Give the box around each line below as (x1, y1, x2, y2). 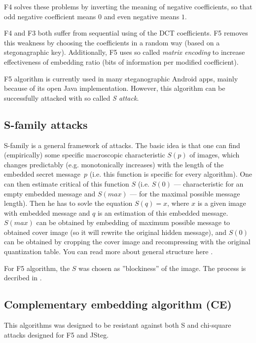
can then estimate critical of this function (4, 178, 129, 189)
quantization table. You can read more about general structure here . (4, 246, 213, 257)
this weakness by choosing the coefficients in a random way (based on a (4, 37, 220, 47)
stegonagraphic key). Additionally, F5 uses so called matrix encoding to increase (4, 47, 245, 57)
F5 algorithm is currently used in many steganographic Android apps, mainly (4, 73, 238, 83)
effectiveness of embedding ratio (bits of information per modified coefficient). (4, 56, 239, 67)
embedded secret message (4, 169, 80, 179)
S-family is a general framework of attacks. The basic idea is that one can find (4, 140, 240, 150)
